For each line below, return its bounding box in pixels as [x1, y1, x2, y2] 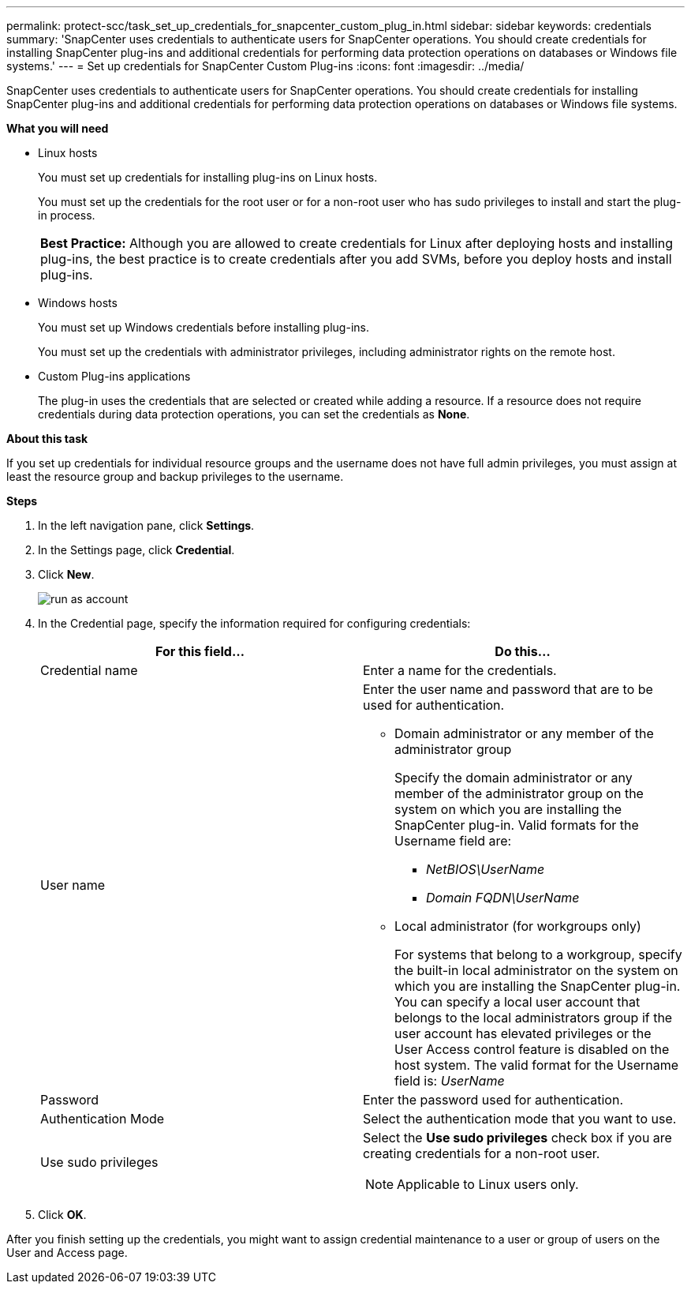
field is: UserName [394, 1073, 505, 1089]
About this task [6, 432, 88, 445]
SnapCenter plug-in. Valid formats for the [394, 817, 639, 833]
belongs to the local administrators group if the [394, 1010, 673, 1026]
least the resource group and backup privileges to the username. [6, 470, 344, 483]
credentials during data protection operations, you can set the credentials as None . [38, 407, 470, 421]
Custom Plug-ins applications [38, 369, 191, 383]
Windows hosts [38, 296, 118, 309]
